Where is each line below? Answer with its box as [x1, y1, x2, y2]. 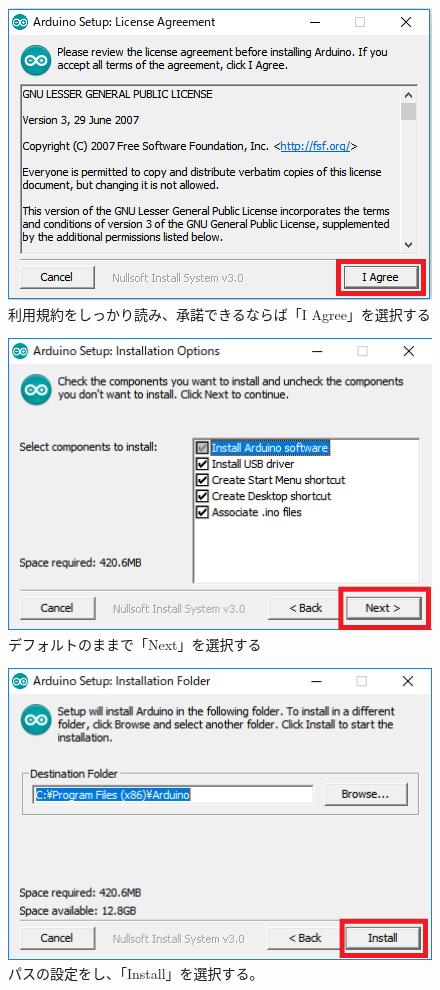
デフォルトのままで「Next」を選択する [8, 633, 262, 654]
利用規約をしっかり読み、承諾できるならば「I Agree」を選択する [8, 303, 431, 324]
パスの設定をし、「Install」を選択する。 [8, 963, 264, 984]
